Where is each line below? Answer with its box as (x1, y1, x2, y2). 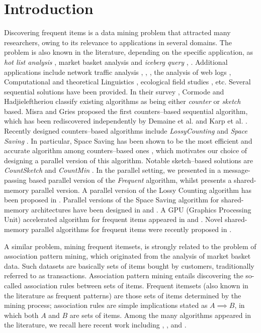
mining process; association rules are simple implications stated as (4, 300, 208, 310)
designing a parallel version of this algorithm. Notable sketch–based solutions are (4, 155, 253, 165)
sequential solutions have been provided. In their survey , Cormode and (4, 86, 224, 96)
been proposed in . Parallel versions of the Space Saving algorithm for (4, 194, 219, 205)
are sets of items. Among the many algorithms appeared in (69, 309, 251, 320)
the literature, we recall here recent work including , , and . (4, 319, 187, 330)
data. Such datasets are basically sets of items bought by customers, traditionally (4, 260, 254, 271)
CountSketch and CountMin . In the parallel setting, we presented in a (4, 165, 221, 175)
